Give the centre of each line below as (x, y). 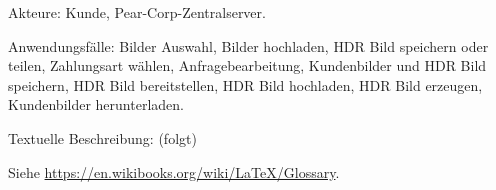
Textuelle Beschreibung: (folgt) (102, 137)
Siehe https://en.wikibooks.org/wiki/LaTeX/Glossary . (174, 171)
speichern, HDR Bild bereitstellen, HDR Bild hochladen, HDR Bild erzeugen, (245, 84)
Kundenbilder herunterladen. (96, 104)
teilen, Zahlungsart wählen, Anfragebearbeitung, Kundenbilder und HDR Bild (247, 65)
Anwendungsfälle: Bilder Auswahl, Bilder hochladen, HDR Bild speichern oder (248, 45)
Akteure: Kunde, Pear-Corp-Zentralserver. (137, 12)
